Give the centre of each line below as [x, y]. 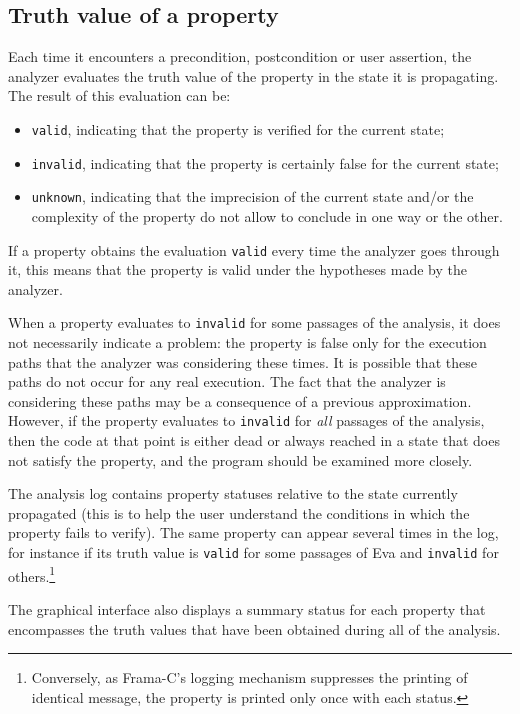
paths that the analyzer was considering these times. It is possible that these [242, 361]
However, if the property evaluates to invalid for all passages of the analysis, [246, 420]
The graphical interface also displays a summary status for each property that [247, 608]
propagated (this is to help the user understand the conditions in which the [239, 512]
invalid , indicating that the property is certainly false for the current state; [265, 162]
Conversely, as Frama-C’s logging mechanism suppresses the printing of [249, 677]
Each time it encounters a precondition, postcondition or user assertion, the [240, 56]
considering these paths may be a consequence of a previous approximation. [240, 400]
